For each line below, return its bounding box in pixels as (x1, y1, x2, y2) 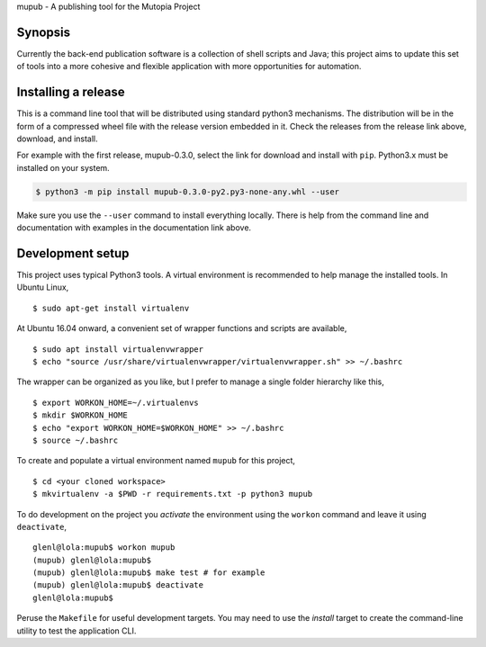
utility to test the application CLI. (16, 625, 137, 636)
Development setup (16, 246, 130, 261)
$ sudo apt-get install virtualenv (32, 302, 190, 313)
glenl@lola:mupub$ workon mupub (32, 543, 175, 553)
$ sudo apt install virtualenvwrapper (32, 344, 204, 355)
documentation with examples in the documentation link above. (16, 222, 252, 233)
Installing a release (16, 85, 125, 100)
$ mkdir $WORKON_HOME (32, 410, 128, 420)
